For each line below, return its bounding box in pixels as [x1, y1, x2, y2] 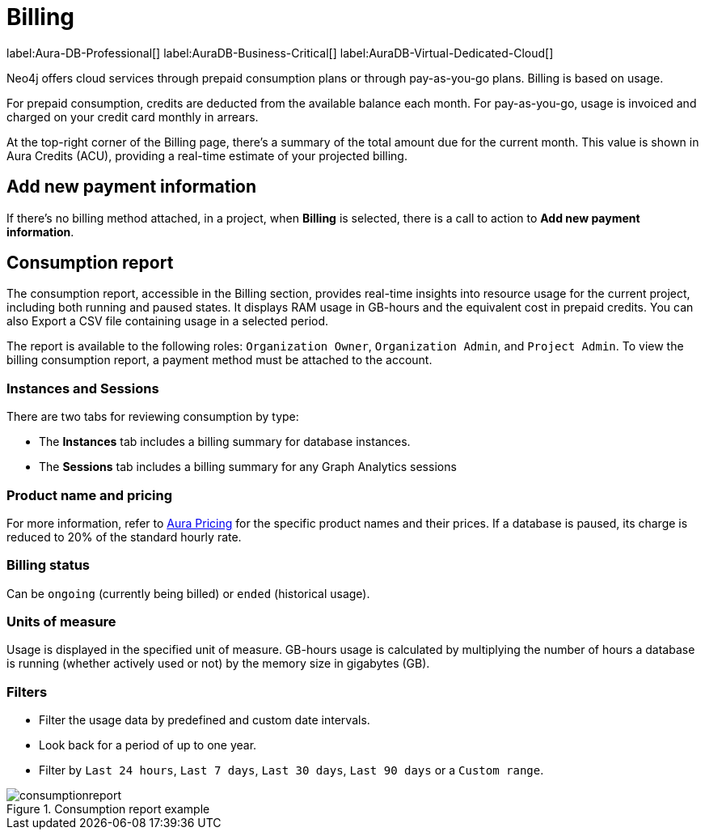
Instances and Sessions [6, 380, 159, 397]
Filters [6, 683, 48, 700]
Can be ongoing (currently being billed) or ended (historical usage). [6, 586, 370, 600]
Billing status [6, 557, 91, 574]
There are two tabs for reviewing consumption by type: [6, 410, 299, 424]
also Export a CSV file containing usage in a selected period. [6, 314, 329, 329]
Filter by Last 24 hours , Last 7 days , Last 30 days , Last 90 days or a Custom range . [39, 763, 544, 778]
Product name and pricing [6, 486, 173, 503]
